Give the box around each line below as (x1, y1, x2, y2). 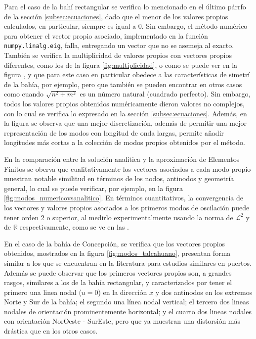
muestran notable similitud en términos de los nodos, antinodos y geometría (4, 173, 234, 184)
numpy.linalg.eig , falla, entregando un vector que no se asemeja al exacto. (4, 40, 234, 50)
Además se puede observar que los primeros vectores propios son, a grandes (4, 267, 232, 278)
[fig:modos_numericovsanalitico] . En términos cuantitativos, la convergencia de (4, 193, 244, 203)
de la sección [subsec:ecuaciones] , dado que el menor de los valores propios (4, 11, 228, 21)
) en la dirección (98, 287, 147, 297)
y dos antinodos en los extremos (155, 287, 253, 297)
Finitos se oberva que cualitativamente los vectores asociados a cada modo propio (4, 163, 251, 174)
